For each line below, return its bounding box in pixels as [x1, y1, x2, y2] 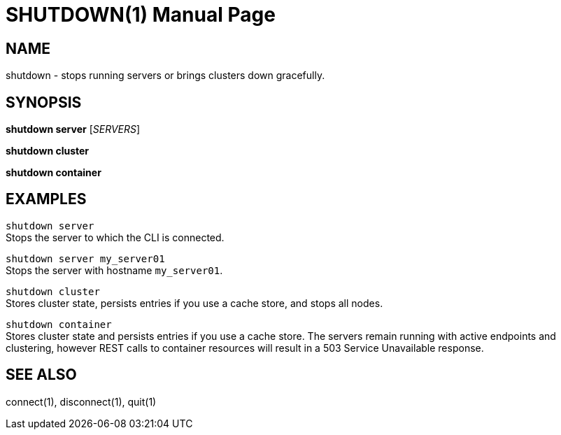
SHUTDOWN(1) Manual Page [6, 3, 276, 27]
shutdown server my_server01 [6, 252, 165, 264]
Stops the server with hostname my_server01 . [6, 264, 223, 276]
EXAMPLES [6, 190, 87, 208]
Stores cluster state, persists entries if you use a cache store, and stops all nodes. [6, 297, 383, 309]
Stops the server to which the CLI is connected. [6, 231, 225, 243]
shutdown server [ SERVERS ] [6, 123, 141, 136]
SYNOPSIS [6, 93, 82, 111]
